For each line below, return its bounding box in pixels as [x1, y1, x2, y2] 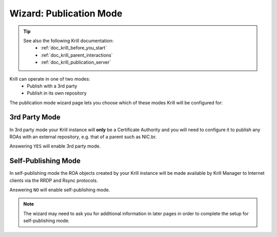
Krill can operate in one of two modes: [9, 76, 90, 82]
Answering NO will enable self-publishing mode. [9, 187, 110, 193]
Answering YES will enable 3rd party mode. [9, 143, 101, 149]
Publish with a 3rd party [27, 83, 77, 89]
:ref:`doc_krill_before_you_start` [41, 45, 107, 51]
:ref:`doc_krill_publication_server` [41, 59, 111, 65]
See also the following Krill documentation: [23, 38, 114, 44]
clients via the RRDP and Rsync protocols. [9, 177, 98, 184]
